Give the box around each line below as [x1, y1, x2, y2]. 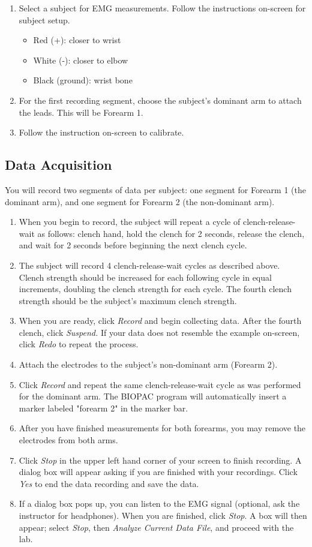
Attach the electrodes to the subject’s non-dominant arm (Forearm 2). [19, 358, 278, 371]
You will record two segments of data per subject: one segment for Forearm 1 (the [5, 183, 306, 196]
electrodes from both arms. [19, 434, 118, 446]
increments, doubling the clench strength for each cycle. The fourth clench [19, 282, 292, 295]
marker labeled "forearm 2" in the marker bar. [19, 401, 188, 414]
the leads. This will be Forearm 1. [19, 106, 143, 118]
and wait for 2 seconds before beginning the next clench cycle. [19, 239, 247, 251]
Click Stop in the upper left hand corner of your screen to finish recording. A [19, 453, 302, 466]
